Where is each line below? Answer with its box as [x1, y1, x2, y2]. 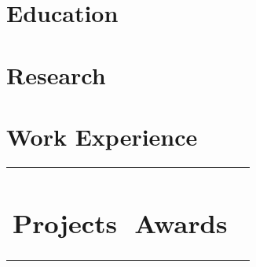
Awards [134, 204, 228, 240]
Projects [13, 204, 118, 240]
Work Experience [6, 120, 198, 152]
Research [6, 58, 106, 91]
